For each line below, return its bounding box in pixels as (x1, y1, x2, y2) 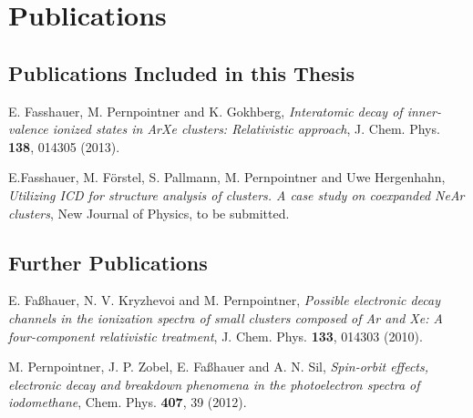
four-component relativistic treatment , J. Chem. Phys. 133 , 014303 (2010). (8, 326, 423, 345)
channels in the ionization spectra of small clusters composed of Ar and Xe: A (8, 308, 443, 327)
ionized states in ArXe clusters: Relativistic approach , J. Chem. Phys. (52, 119, 440, 138)
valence (8, 119, 48, 138)
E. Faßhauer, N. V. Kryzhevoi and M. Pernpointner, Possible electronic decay (8, 291, 440, 310)
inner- (406, 101, 442, 120)
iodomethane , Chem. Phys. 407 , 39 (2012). (8, 393, 247, 412)
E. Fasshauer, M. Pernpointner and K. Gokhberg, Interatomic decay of (8, 101, 403, 120)
